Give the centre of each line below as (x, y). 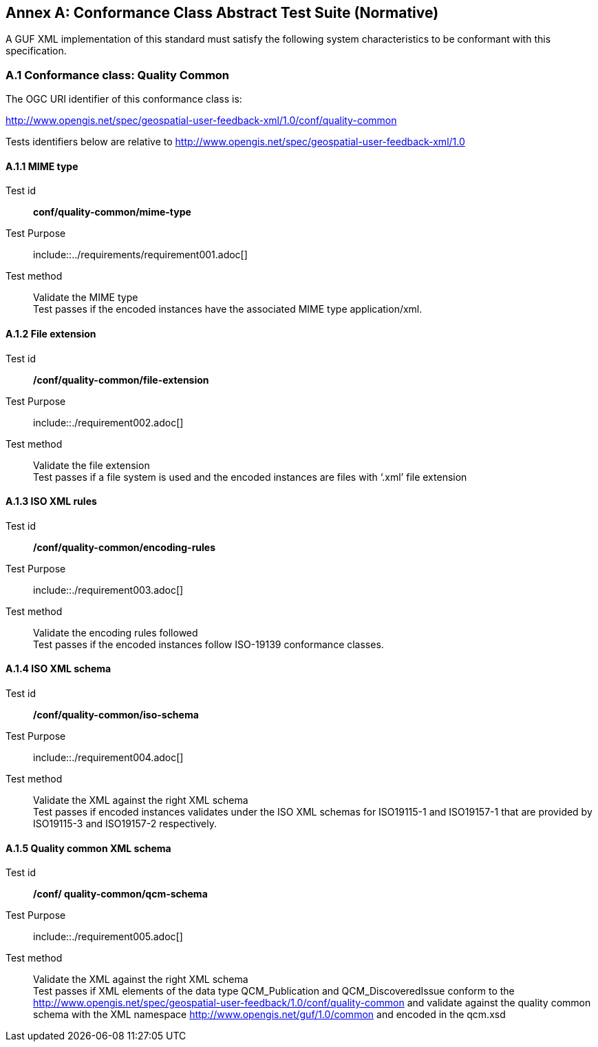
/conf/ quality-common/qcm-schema (120, 894)
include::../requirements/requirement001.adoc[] (140, 255)
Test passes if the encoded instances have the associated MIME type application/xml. (228, 309)
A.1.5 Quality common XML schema (88, 848)
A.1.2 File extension (51, 334)
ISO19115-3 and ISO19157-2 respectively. (125, 824)
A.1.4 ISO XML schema (58, 669)
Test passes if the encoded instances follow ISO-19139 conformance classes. (209, 644)
